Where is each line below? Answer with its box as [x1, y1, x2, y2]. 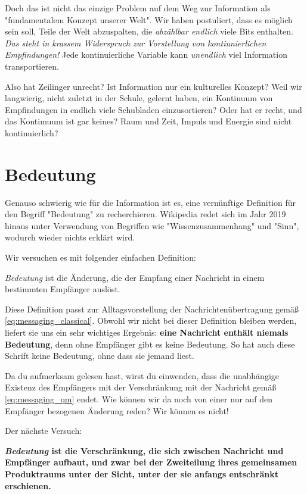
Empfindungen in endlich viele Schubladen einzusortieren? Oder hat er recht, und [5, 103, 302, 115]
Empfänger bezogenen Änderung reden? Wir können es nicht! [5, 404, 229, 417]
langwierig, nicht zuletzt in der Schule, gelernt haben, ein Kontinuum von [5, 92, 273, 104]
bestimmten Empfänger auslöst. [5, 283, 120, 295]
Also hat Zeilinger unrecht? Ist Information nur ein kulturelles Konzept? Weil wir [5, 80, 302, 92]
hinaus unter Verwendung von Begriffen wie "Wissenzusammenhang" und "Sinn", [5, 219, 299, 232]
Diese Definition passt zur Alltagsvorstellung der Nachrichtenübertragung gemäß [5, 302, 299, 315]
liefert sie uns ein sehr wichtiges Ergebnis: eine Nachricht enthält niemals [5, 326, 289, 338]
